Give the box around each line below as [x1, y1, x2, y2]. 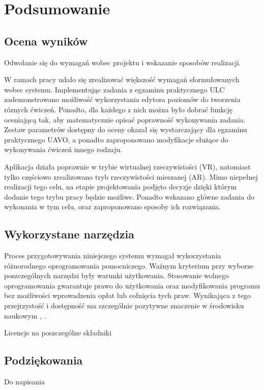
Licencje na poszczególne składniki [4, 327, 112, 338]
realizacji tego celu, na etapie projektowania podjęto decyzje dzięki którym [4, 181, 237, 192]
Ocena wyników [4, 33, 88, 48]
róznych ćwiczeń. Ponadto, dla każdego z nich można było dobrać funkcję [4, 104, 233, 114]
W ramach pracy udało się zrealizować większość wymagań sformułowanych [4, 74, 240, 85]
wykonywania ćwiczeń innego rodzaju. [4, 144, 123, 155]
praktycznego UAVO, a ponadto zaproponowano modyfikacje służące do [4, 134, 228, 144]
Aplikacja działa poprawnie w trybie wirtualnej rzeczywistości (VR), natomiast [4, 161, 251, 172]
